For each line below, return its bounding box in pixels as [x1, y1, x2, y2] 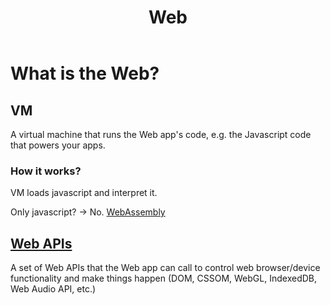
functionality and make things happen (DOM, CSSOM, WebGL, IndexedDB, [10, 272, 317, 285]
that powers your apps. [10, 139, 106, 151]
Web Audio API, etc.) [10, 283, 97, 295]
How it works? [10, 164, 82, 178]
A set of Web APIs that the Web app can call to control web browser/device [10, 262, 321, 274]
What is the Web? [10, 62, 160, 85]
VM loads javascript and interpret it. [10, 187, 158, 199]
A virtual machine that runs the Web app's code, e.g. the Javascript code [10, 129, 312, 140]
